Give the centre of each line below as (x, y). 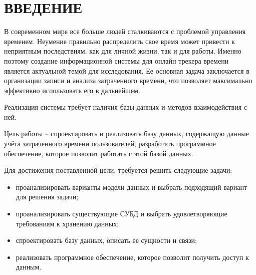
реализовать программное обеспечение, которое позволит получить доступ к (132, 257)
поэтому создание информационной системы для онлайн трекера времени (116, 60)
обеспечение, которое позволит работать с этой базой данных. (99, 153)
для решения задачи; (47, 197)
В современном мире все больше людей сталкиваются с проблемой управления (125, 31)
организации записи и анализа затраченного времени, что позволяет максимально (128, 80)
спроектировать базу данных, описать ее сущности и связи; (106, 240)
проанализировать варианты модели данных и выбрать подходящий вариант (132, 187)
